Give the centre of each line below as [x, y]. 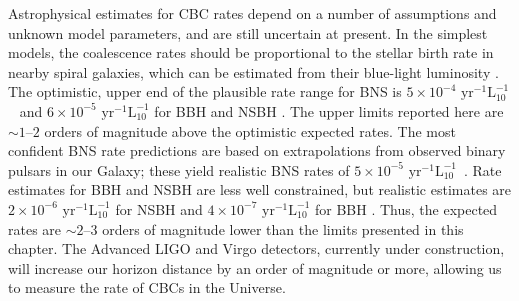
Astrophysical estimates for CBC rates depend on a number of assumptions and [252, 13]
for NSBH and [159, 208]
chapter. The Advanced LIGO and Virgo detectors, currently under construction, [256, 248]
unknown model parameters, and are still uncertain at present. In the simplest [248, 32]
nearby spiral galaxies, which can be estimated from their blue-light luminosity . [253, 71]
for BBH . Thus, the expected [406, 208]
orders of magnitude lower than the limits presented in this [283, 228]
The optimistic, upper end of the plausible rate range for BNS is [205, 91]
